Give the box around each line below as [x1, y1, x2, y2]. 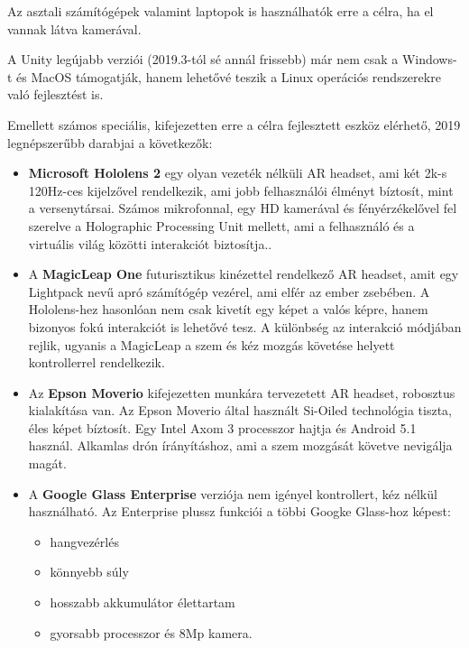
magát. [28, 454, 67, 473]
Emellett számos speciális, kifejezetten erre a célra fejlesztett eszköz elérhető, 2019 [7, 115, 461, 134]
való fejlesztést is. [7, 85, 104, 104]
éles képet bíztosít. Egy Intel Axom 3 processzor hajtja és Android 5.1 [28, 418, 417, 437]
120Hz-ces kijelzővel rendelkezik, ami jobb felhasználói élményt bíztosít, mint [28, 181, 454, 199]
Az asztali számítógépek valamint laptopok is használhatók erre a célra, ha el [7, 2, 434, 20]
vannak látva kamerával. [7, 19, 142, 38]
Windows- [401, 50, 457, 69]
